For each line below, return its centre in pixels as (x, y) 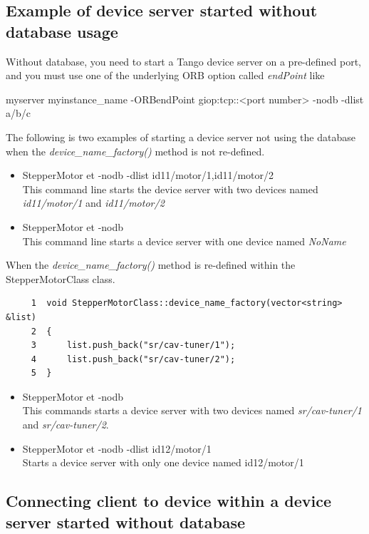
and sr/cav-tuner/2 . (66, 425)
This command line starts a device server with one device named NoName (184, 241)
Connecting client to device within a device (169, 501)
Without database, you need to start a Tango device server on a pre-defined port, (183, 61)
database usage (62, 31)
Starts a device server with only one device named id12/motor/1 (163, 462)
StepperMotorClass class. (61, 278)
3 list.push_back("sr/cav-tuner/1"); (133, 345)
